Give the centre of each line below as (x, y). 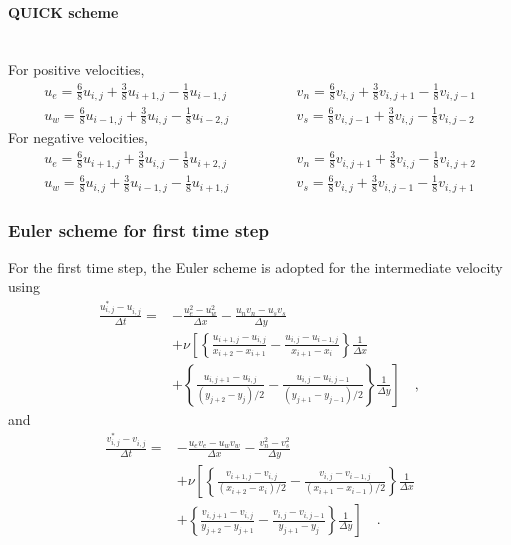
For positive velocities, (76, 69)
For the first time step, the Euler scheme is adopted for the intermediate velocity (255, 266)
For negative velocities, (78, 136)
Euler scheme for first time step (138, 229)
